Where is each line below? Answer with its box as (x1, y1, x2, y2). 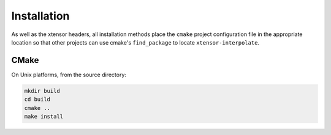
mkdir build (24, 87, 61, 94)
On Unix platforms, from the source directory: (11, 71, 127, 78)
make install (24, 113, 64, 120)
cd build (24, 96, 51, 103)
